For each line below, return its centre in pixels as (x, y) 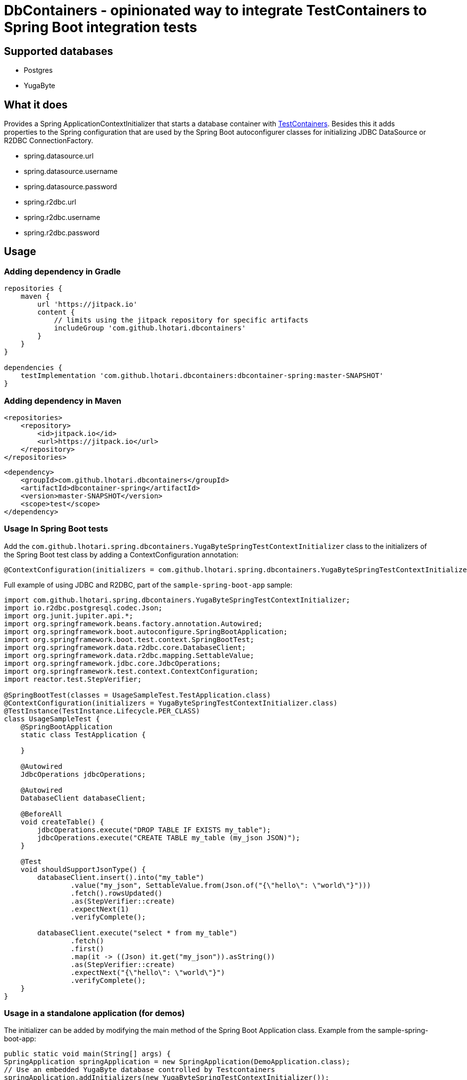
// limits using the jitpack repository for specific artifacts (181, 320)
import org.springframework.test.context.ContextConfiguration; (131, 671)
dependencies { (33, 368)
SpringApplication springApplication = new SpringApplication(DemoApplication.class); (177, 1062)
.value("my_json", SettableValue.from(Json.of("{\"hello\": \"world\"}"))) (221, 885)
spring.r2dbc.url (50, 202)
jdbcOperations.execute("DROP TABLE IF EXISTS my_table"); (154, 830)
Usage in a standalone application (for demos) (94, 1013)
